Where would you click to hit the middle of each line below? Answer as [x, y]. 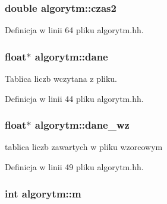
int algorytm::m [43, 193]
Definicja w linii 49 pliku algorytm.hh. [74, 167]
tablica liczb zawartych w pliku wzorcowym [84, 147]
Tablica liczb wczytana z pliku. [61, 79]
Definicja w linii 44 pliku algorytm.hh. [74, 98]
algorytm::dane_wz [82, 125]
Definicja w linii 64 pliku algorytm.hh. [74, 30]
